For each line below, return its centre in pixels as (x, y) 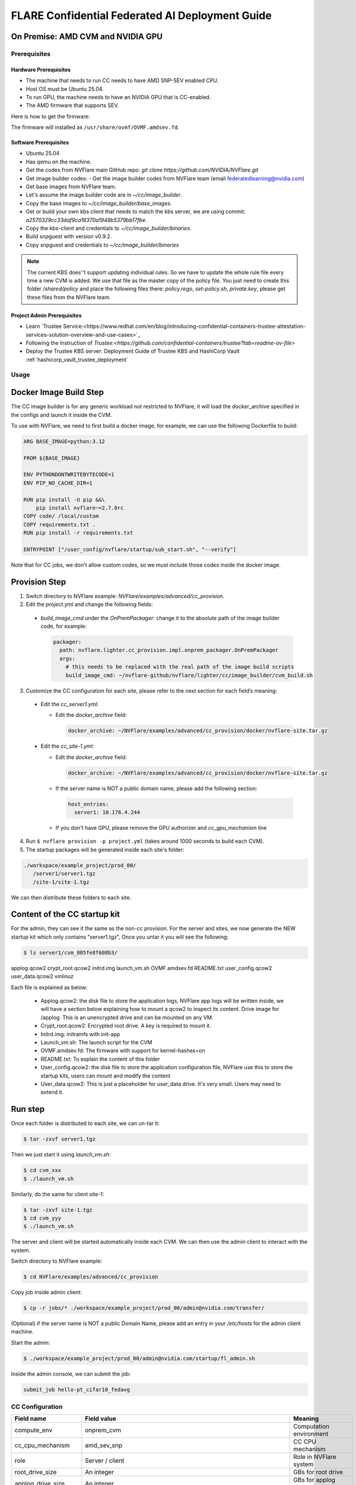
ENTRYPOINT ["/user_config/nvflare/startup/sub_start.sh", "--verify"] (130, 549)
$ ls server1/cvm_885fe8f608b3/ (71, 952)
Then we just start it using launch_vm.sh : (61, 1155)
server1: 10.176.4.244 (107, 813)
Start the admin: (31, 1342)
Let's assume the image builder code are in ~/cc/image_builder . (104, 195)
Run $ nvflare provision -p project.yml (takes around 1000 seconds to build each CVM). (145, 841)
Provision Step (39, 582)
